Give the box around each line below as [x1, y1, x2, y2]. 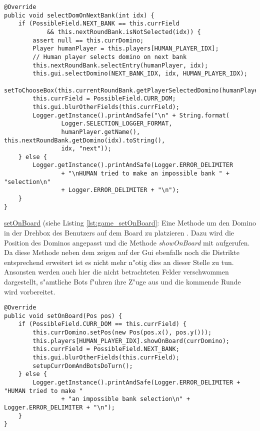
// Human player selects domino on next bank [32, 53, 187, 60]
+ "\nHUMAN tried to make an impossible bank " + [61, 170, 230, 177]
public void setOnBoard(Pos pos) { [4, 312, 122, 319]
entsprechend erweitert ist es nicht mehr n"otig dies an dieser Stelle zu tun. [4, 256, 234, 267]
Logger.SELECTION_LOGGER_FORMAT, [61, 120, 172, 127]
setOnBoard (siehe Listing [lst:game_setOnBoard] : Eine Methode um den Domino [4, 217, 256, 228]
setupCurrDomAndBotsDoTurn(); [32, 362, 133, 369]
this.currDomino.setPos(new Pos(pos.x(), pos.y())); [32, 329, 212, 336]
